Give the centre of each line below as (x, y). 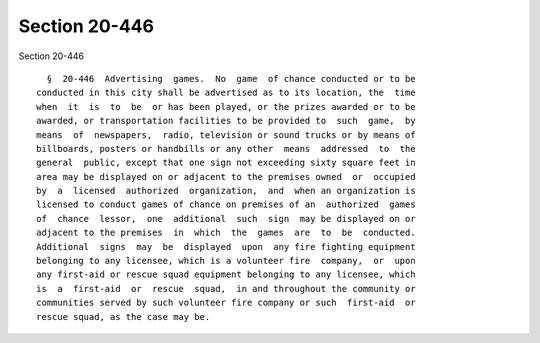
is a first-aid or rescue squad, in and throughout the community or (226, 288)
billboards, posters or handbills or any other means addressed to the (226, 148)
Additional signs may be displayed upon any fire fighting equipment (226, 246)
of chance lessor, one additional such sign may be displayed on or (226, 218)
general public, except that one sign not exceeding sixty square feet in (226, 163)
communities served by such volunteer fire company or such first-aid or (226, 303)
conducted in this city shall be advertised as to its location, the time (226, 93)
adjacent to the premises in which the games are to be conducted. (226, 233)
